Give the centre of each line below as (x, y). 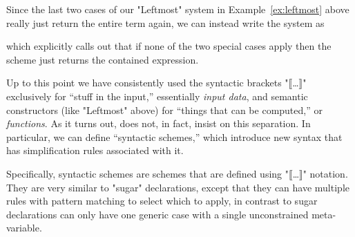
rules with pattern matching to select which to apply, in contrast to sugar (162, 201)
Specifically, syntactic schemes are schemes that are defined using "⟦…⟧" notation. (177, 173)
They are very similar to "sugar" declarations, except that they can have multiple (178, 187)
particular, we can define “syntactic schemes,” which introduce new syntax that (174, 136)
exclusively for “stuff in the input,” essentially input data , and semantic (157, 96)
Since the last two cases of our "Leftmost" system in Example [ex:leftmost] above (178, 9)
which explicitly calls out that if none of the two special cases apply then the (169, 46)
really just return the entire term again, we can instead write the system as (165, 22)
